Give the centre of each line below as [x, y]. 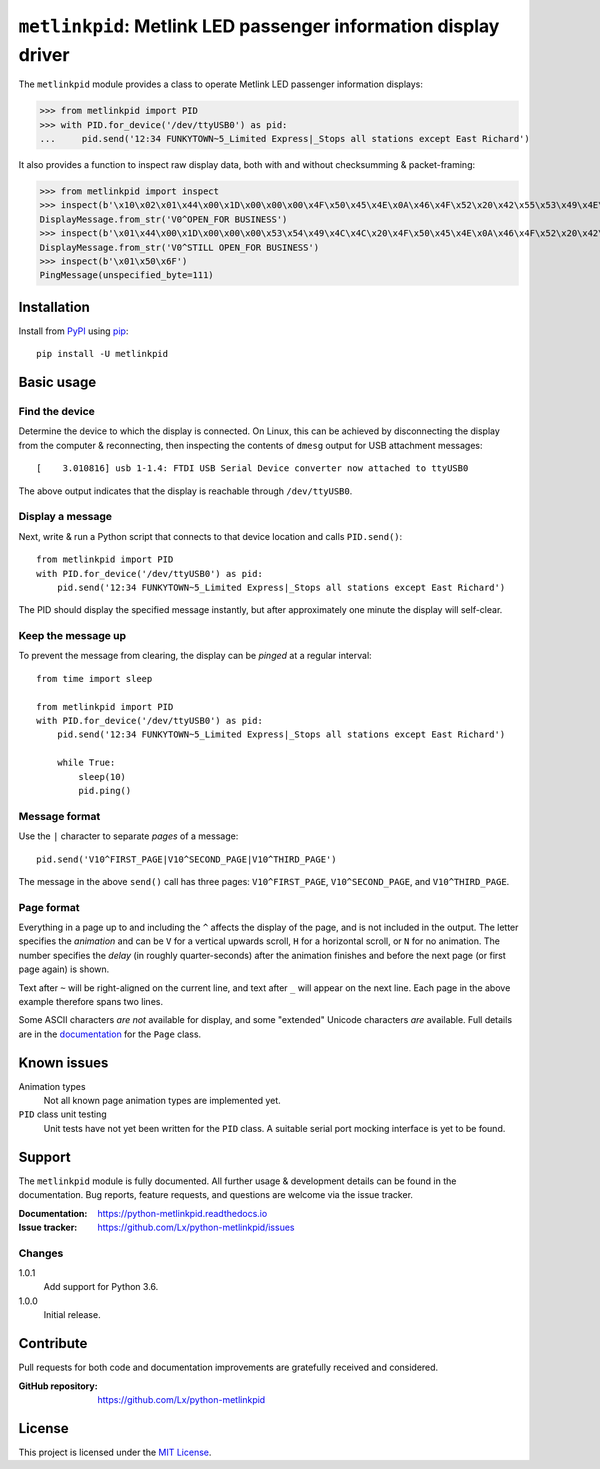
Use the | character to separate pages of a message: [128, 836]
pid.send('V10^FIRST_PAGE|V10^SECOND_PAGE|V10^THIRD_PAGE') [186, 859]
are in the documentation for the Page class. [110, 1034]
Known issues [63, 1062]
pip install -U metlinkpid [102, 354]
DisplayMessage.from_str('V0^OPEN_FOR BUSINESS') [163, 219]
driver [44, 54]
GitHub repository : [58, 1386]
